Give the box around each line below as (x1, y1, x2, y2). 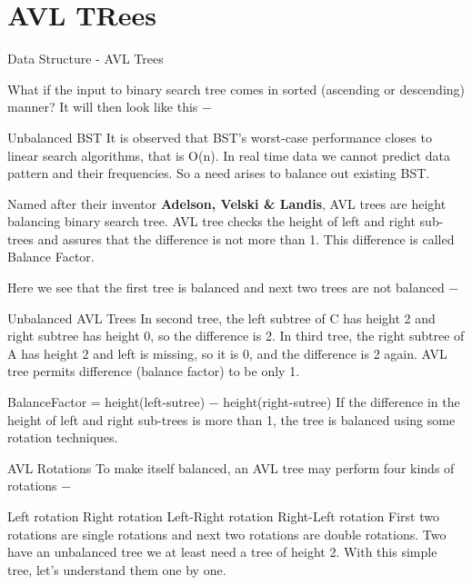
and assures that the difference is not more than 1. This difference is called (37, 229, 455, 248)
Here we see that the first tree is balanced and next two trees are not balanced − (7, 278, 459, 297)
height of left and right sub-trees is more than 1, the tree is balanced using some (7, 410, 456, 429)
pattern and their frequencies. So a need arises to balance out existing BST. (7, 164, 430, 183)
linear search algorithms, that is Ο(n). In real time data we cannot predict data (7, 145, 450, 164)
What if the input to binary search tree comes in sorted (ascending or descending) (7, 79, 466, 98)
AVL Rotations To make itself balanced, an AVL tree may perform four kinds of (7, 458, 455, 477)
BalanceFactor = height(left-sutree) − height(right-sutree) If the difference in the (7, 392, 460, 411)
